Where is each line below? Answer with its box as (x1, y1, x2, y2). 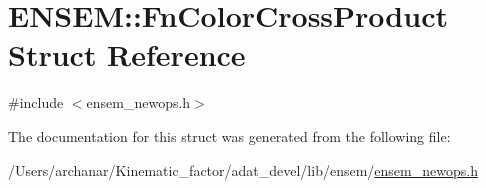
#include (8, 92, 64, 113)
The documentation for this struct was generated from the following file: (8, 125, 451, 146)
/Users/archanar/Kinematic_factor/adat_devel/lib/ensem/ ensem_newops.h (8, 159, 478, 180)
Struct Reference (8, 34, 246, 75)
